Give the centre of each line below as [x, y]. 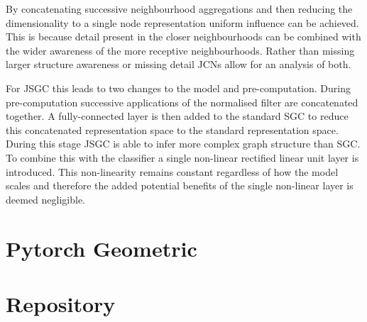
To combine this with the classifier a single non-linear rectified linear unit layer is [182, 157]
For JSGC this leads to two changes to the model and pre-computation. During [178, 88]
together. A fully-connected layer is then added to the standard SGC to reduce [177, 116]
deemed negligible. [45, 199]
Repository [61, 303]
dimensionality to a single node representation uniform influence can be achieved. [182, 22]
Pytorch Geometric [102, 248]
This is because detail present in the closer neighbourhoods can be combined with [183, 37]
